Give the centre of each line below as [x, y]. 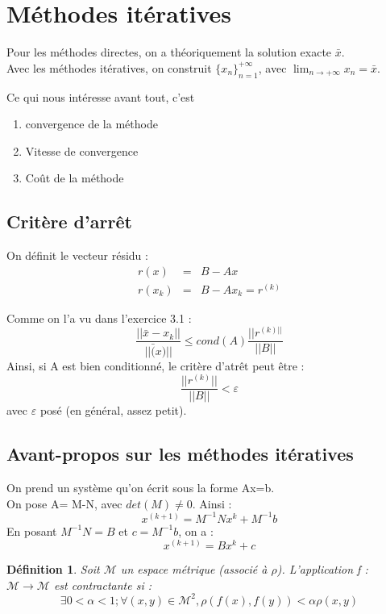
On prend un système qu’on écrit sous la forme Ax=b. [141, 487]
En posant [32, 530]
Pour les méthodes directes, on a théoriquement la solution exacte [169, 52]
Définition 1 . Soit [53, 569]
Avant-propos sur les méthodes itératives [180, 454]
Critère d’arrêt [69, 221]
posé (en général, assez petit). [113, 410]
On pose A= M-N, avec [64, 503]
